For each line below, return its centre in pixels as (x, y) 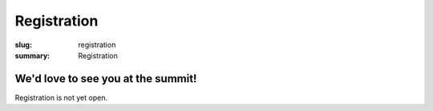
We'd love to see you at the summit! (106, 79)
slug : (23, 45)
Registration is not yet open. (61, 97)
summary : (32, 55)
